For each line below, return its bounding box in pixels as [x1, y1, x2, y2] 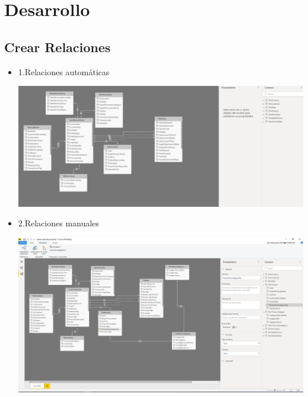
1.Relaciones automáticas [18, 65, 110, 78]
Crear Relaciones [4, 37, 111, 56]
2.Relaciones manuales [18, 217, 99, 229]
